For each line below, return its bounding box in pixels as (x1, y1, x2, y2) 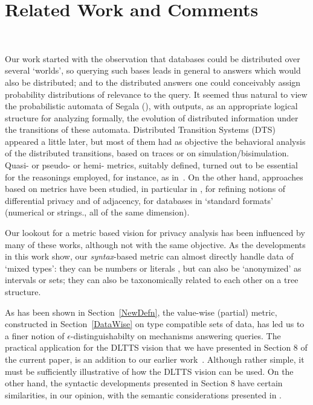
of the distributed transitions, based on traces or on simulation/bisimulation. (5, 147, 289, 159)
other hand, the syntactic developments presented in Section (5, 377, 228, 389)
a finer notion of (5, 329, 65, 342)
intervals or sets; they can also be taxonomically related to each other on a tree (5, 273, 298, 286)
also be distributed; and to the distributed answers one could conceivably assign (5, 75, 301, 88)
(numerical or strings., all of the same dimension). (5, 206, 190, 218)
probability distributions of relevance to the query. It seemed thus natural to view (5, 88, 308, 100)
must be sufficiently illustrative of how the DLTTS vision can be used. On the (5, 365, 294, 377)
